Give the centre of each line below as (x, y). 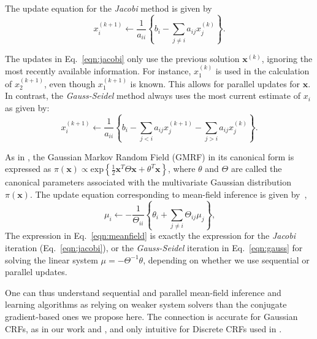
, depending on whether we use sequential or (226, 259)
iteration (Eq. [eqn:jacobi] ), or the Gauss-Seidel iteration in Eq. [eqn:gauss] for (154, 248)
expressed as (28, 169)
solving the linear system (52, 259)
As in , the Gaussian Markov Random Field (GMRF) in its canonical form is (150, 156)
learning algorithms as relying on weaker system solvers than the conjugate (146, 304)
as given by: (27, 107)
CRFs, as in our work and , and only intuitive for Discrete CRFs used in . (143, 328)
